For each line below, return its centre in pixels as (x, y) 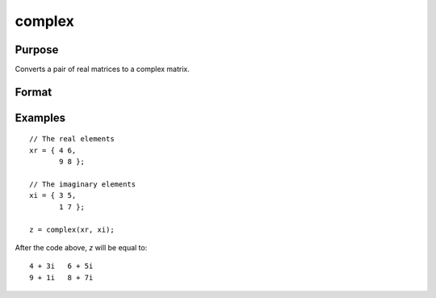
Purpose (37, 50)
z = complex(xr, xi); (72, 229)
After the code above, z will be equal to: (81, 248)
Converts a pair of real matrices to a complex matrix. (102, 69)
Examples (40, 118)
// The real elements (72, 139)
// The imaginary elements (83, 185)
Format (34, 92)
